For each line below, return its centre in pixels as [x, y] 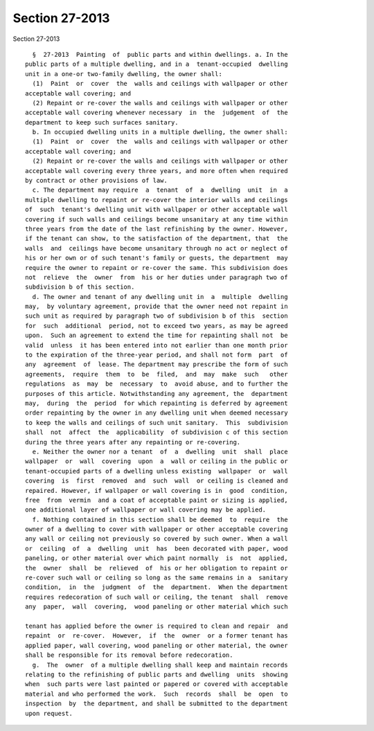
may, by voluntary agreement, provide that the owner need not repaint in [157, 307]
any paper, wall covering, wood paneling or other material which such [157, 607]
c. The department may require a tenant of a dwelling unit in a [160, 190]
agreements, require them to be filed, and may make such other [157, 374]
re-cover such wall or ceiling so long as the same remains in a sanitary [157, 578]
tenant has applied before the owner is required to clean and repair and [157, 626]
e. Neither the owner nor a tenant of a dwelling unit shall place [160, 451]
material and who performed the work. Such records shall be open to [157, 694]
